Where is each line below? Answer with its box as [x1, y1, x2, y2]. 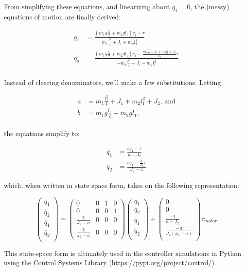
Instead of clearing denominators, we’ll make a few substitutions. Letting [4, 77, 221, 87]
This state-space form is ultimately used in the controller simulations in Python [4, 248, 242, 258]
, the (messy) [190, 1, 229, 11]
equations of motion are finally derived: [4, 11, 121, 21]
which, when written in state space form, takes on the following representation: [4, 180, 239, 190]
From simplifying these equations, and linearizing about [4, 1, 170, 11]
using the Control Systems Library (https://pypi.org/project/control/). [4, 257, 216, 268]
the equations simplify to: [4, 128, 80, 138]
